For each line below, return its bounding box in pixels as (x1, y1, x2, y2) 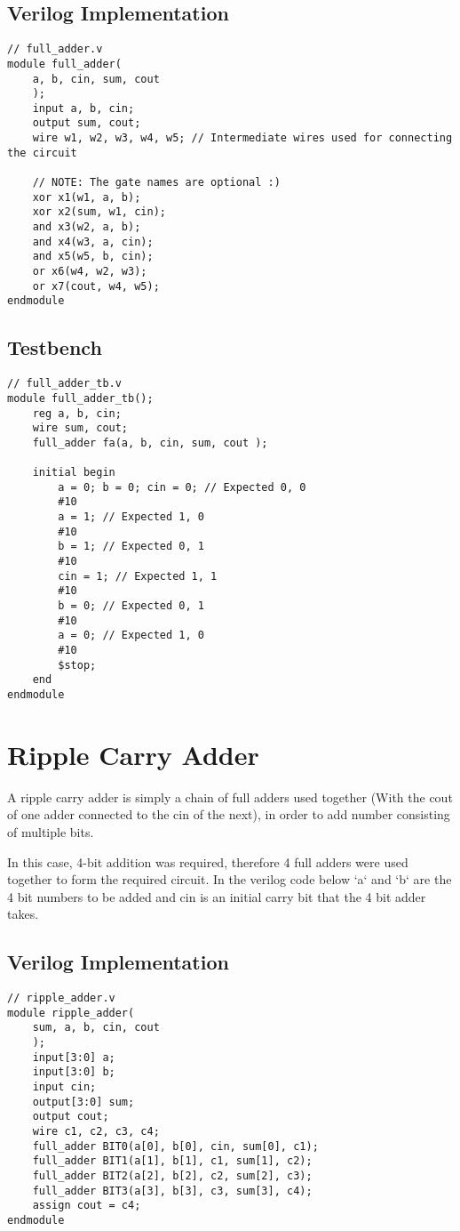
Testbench (7, 334, 102, 361)
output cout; (32, 1110, 109, 1123)
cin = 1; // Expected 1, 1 (58, 569, 218, 583)
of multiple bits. (7, 822, 94, 841)
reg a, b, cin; (32, 406, 122, 420)
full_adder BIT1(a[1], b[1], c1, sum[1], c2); (32, 1155, 313, 1168)
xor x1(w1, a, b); (32, 190, 141, 204)
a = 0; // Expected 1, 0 (58, 629, 204, 642)
